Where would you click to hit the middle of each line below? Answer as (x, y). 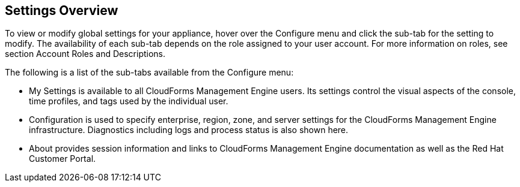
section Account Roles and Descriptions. (85, 54)
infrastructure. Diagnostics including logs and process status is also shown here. (189, 130)
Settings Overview (62, 10)
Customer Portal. (63, 159)
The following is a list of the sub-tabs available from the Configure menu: (149, 73)
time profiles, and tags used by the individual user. (129, 101)
